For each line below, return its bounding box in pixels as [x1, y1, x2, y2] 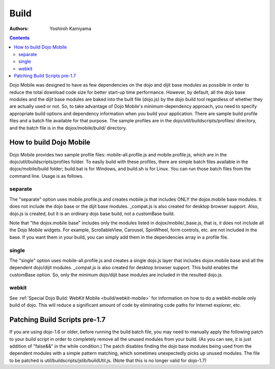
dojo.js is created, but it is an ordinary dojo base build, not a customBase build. [9, 210, 175, 217]
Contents [9, 35, 30, 41]
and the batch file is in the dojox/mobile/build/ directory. [9, 125, 127, 131]
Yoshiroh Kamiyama [49, 25, 92, 32]
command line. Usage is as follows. [9, 173, 84, 179]
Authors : [9, 25, 29, 32]
